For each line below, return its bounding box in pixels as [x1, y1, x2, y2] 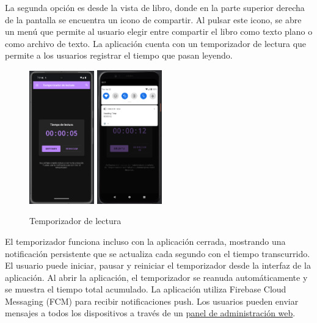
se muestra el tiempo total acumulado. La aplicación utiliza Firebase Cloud [5, 283, 286, 296]
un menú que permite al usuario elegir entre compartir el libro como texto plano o [5, 25, 313, 38]
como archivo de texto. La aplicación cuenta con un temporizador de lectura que [5, 37, 307, 49]
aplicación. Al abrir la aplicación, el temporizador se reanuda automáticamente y [5, 270, 308, 283]
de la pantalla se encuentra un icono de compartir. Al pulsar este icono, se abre [5, 13, 302, 26]
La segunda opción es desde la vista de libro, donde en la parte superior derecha [5, 1, 305, 13]
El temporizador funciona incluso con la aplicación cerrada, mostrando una [5, 234, 286, 247]
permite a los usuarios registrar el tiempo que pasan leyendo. [5, 49, 233, 62]
